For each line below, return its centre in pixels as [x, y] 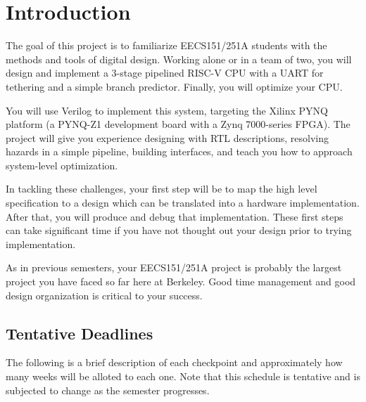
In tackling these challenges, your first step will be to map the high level [162, 189]
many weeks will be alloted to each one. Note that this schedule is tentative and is [183, 376]
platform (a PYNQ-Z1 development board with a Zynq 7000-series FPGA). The [178, 124]
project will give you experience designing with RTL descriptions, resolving [167, 137]
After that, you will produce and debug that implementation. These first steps [175, 216]
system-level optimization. [62, 165]
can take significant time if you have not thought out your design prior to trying [179, 230]
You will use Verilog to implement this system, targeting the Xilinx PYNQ [167, 110]
